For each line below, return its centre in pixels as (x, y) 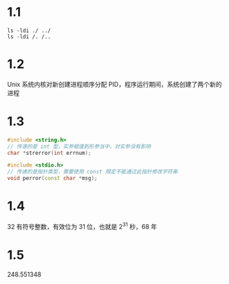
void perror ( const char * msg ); (52, 178)
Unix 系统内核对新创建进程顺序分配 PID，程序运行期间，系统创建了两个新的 (114, 84)
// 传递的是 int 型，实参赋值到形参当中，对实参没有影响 (79, 147)
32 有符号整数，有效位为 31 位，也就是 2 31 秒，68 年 (82, 226)
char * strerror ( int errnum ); (49, 153)
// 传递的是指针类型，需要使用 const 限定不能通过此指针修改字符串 (93, 172)
